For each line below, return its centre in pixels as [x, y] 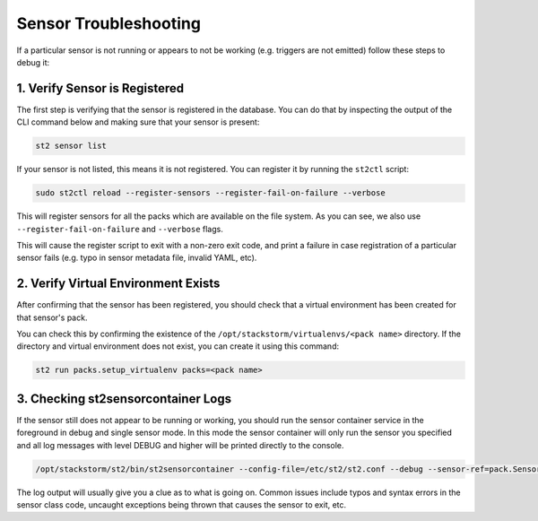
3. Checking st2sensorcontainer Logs [124, 399]
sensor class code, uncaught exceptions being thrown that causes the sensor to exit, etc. [182, 505]
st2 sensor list [71, 146]
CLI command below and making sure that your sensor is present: [138, 122]
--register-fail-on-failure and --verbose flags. [120, 229]
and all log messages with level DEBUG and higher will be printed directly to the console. [180, 445]
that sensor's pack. [52, 317]
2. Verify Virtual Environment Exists [118, 284]
